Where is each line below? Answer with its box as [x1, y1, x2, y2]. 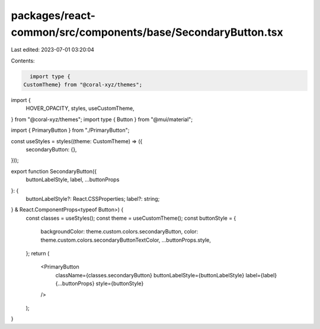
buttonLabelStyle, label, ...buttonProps [25, 176, 120, 184]
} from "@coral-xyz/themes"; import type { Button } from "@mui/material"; [11, 116, 193, 123]
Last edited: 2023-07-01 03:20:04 [11, 46, 95, 53]
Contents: [11, 57, 35, 64]
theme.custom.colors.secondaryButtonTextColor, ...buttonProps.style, [40, 236, 212, 243]
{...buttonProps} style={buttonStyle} [55, 280, 144, 287]
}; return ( [25, 249, 50, 257]
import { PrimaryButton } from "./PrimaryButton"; [11, 126, 130, 134]
